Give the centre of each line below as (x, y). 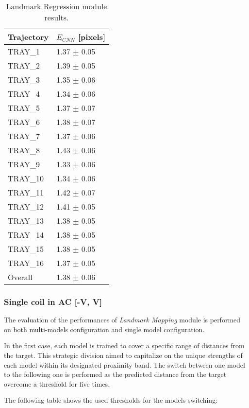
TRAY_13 (26, 221)
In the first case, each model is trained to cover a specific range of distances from (124, 346)
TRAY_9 (24, 164)
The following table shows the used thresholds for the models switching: (111, 400)
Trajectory (28, 37)
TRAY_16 (26, 263)
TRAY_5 (24, 108)
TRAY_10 (26, 178)
